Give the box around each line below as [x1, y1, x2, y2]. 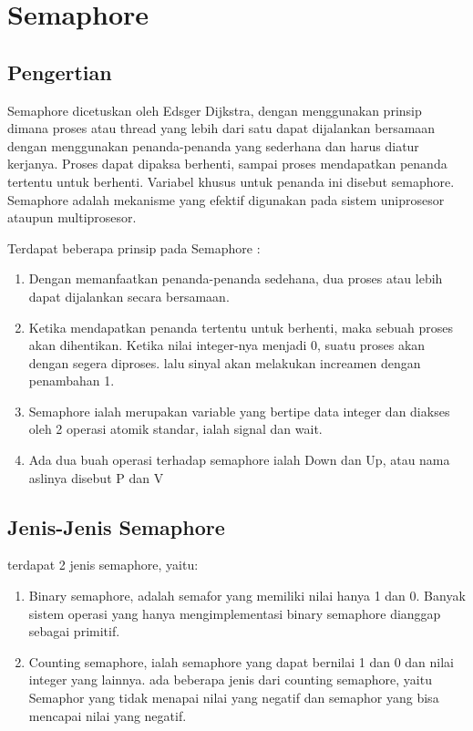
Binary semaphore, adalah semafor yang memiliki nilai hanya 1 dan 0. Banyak [28, 586, 466, 605]
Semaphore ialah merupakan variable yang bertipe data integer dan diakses [28, 401, 450, 420]
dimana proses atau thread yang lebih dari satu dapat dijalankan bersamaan [7, 118, 436, 138]
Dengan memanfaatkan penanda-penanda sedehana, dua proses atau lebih [28, 269, 443, 288]
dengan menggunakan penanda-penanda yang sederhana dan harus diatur [7, 136, 419, 155]
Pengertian [7, 57, 112, 86]
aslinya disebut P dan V [28, 468, 164, 487]
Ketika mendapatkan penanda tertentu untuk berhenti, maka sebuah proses [28, 317, 453, 336]
